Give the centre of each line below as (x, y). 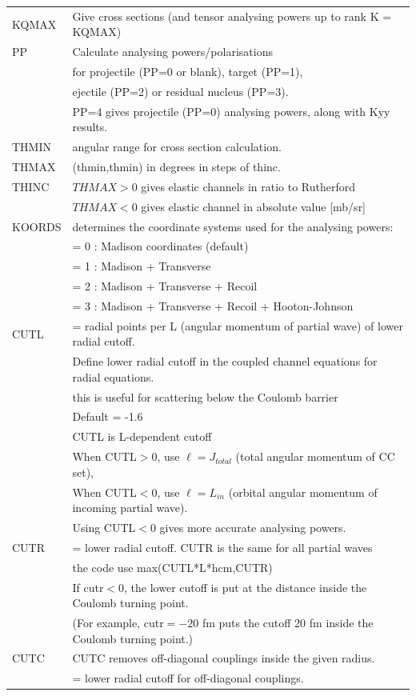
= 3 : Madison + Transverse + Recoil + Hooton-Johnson (213, 305)
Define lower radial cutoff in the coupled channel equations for (225, 361)
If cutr (88, 587)
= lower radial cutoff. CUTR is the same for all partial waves (222, 547)
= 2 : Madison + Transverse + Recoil (165, 286)
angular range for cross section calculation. (177, 147)
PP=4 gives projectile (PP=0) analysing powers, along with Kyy (231, 111)
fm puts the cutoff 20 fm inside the (288, 622)
